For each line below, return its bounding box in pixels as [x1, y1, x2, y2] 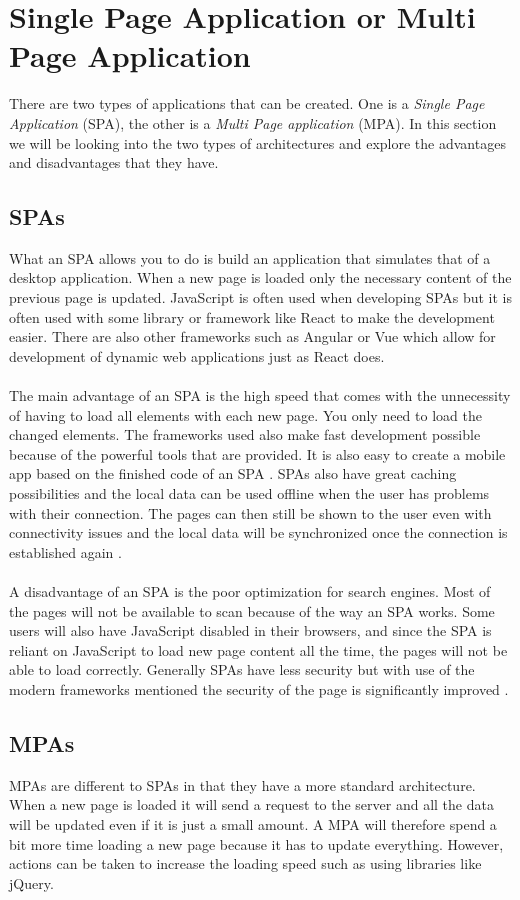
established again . [9, 541, 122, 562]
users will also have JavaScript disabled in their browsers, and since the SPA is [9, 620, 492, 641]
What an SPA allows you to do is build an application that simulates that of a [9, 247, 491, 268]
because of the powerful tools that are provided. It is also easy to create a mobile [9, 443, 506, 464]
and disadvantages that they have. [9, 152, 219, 173]
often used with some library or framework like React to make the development [9, 306, 495, 327]
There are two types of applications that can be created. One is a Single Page [9, 93, 485, 114]
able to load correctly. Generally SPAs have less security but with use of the [9, 659, 475, 680]
